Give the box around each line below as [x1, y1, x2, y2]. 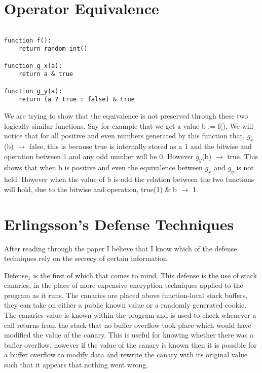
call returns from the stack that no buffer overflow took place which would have [4, 319, 251, 330]
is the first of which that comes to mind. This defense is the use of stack [33, 270, 257, 280]
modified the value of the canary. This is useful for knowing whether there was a [4, 329, 254, 340]
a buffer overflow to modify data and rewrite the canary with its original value [4, 349, 248, 360]
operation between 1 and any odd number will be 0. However [4, 151, 194, 161]
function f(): [4, 36, 52, 44]
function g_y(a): [4, 87, 62, 95]
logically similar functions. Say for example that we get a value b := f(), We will [4, 120, 253, 131]
